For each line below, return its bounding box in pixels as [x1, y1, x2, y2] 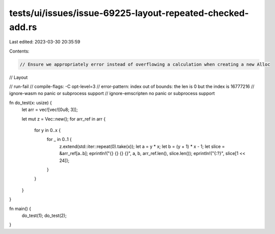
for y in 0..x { [34, 127, 61, 133]
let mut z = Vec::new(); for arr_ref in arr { [21, 115, 106, 122]
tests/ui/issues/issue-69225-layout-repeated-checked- [9, 7, 249, 18]
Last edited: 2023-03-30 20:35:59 [9, 39, 80, 45]
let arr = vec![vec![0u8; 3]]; [21, 106, 78, 112]
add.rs [9, 21, 37, 32]
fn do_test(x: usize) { [9, 99, 52, 105]
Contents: [9, 48, 29, 54]
